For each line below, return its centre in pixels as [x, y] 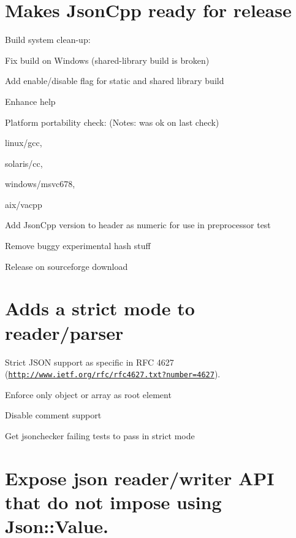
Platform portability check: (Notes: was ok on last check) [112, 122]
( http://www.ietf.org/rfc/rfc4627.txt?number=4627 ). [113, 374]
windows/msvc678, [40, 184]
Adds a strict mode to [100, 308]
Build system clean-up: [48, 40]
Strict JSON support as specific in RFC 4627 [89, 362]
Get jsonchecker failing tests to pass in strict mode [100, 436]
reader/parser [64, 332]
